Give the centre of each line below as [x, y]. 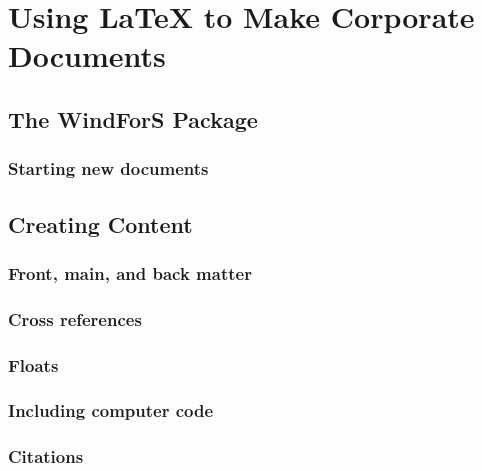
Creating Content [100, 223]
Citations [46, 456]
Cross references [75, 318]
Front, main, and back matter [130, 272]
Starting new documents [108, 168]
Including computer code [111, 410]
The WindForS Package [133, 118]
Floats [33, 364]
